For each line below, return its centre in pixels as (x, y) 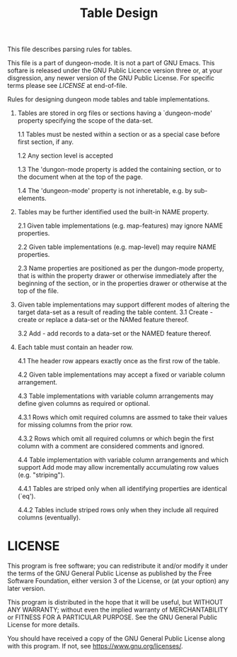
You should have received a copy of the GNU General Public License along (116, 639)
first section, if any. (46, 142)
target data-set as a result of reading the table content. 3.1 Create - (115, 312)
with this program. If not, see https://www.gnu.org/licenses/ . (95, 646)
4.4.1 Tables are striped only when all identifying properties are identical (122, 489)
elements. (32, 198)
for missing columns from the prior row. (75, 425)
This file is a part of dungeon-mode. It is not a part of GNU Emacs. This (111, 63)
